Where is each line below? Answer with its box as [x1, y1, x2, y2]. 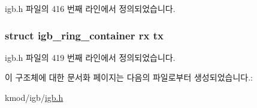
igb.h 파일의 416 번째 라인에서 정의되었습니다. [5, 2, 176, 14]
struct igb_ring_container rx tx [5, 27, 164, 42]
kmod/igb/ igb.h [5, 91, 64, 103]
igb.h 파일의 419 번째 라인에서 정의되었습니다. [5, 51, 176, 63]
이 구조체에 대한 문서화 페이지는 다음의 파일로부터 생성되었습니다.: [5, 71, 253, 84]
